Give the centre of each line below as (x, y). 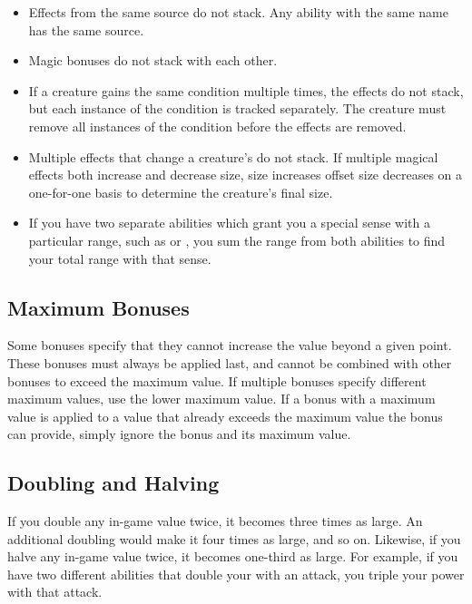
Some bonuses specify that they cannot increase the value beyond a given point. (230, 345)
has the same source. (86, 29)
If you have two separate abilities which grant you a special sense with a (229, 223)
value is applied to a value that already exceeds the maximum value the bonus (225, 416)
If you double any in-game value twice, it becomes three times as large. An (215, 521)
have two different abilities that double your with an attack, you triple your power (236, 574)
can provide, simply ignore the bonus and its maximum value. (179, 434)
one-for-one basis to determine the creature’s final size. (181, 192)
